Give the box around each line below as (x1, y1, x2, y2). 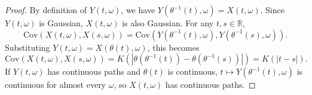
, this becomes (147, 41, 200, 53)
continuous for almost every (5, 78, 106, 91)
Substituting (5, 41, 50, 53)
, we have (121, 4, 155, 16)
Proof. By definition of (5, 4, 87, 16)
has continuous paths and (47, 65, 141, 78)
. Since (260, 4, 285, 16)
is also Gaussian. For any (122, 17, 214, 29)
